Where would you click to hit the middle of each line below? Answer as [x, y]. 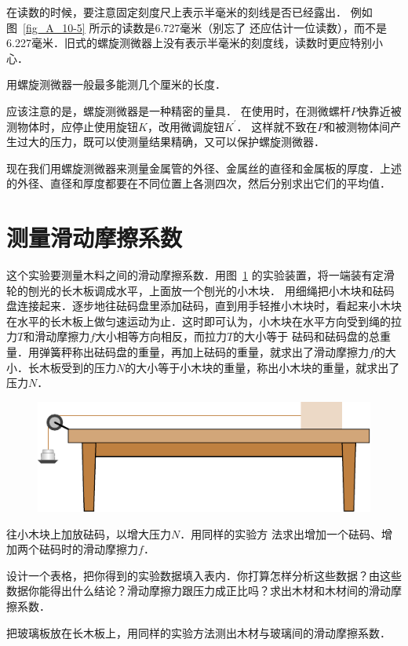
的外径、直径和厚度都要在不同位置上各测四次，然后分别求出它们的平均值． [199, 183]
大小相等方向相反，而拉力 [161, 336]
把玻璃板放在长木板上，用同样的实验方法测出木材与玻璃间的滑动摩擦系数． [199, 632]
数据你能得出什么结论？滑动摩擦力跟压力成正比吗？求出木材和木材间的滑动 [199, 591]
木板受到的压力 [77, 367]
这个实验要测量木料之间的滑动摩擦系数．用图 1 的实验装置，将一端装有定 [195, 275]
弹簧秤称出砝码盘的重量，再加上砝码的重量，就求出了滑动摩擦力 [204, 352]
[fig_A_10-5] [54, 27]
